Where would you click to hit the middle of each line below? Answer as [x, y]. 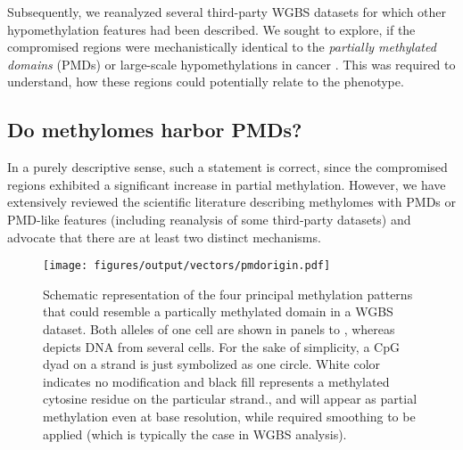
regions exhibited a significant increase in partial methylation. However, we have [227, 184]
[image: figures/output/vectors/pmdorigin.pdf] [187, 266]
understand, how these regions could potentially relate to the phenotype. [206, 82]
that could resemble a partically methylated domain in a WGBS [218, 311]
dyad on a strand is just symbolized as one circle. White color [212, 364]
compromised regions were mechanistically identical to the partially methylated [222, 47]
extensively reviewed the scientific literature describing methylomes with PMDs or [231, 202]
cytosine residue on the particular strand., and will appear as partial [230, 399]
